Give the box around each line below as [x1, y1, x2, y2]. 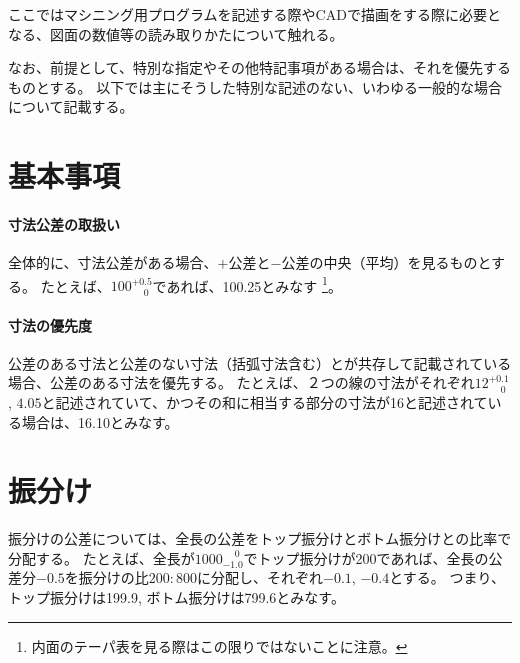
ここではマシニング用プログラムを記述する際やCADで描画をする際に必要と [8, 4, 501, 24]
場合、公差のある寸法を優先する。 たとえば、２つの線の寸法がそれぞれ [8, 372, 475, 393]
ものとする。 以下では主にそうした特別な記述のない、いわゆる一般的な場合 [8, 76, 502, 97]
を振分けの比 [64, 567, 149, 588]
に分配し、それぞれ [197, 567, 324, 588]
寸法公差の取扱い [8, 213, 120, 234]
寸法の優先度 [8, 314, 92, 335]
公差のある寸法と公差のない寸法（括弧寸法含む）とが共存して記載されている [8, 352, 512, 373]
